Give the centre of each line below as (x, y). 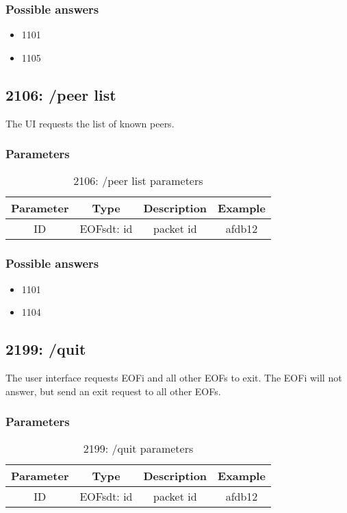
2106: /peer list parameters (138, 181)
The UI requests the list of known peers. (90, 123)
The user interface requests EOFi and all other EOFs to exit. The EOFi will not (174, 378)
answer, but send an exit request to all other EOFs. (113, 391)
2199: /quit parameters (138, 449)
